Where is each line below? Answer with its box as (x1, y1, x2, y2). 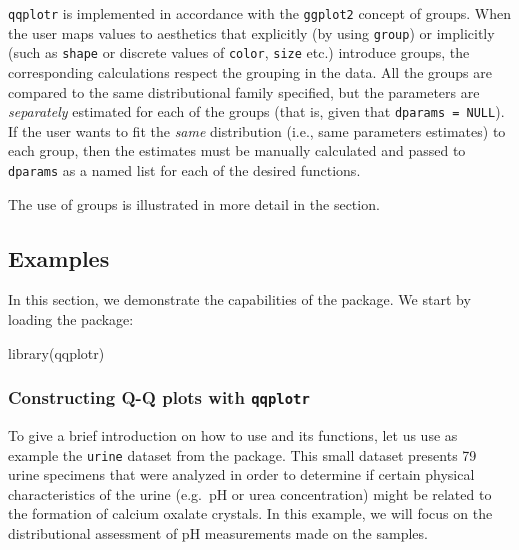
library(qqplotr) (8, 342, 105, 363)
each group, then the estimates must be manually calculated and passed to (8, 140, 466, 161)
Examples (8, 242, 110, 273)
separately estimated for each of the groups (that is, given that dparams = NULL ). (8, 101, 505, 122)
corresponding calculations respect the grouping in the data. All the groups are (8, 61, 492, 82)
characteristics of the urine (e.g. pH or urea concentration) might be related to (8, 483, 492, 504)
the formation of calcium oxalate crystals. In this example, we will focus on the (8, 503, 493, 524)
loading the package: (8, 309, 134, 330)
